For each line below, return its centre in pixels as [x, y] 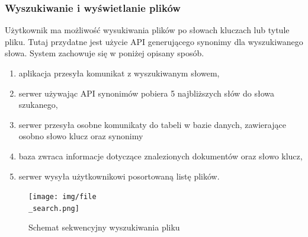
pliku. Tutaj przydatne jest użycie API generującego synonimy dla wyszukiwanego [154, 41]
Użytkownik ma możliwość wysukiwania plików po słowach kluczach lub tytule [147, 30]
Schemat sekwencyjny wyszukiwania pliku [104, 227]
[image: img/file [62, 197]
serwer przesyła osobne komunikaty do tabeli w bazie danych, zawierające [152, 124]
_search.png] [54, 208]
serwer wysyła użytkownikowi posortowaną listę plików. [119, 176]
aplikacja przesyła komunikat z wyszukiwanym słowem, [119, 73]
